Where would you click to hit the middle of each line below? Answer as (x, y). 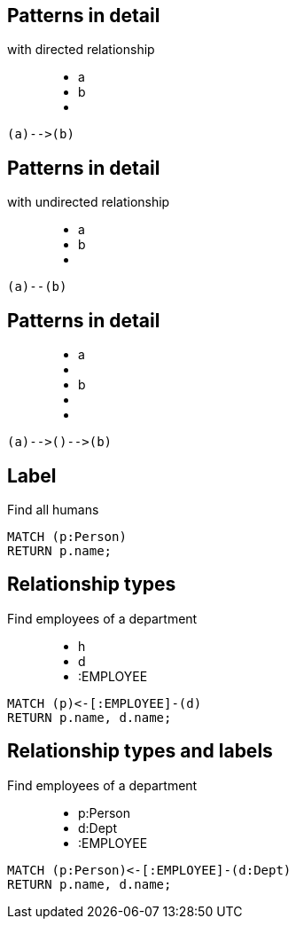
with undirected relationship (89, 202)
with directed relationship (81, 50)
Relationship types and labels (140, 751)
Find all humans (53, 509)
